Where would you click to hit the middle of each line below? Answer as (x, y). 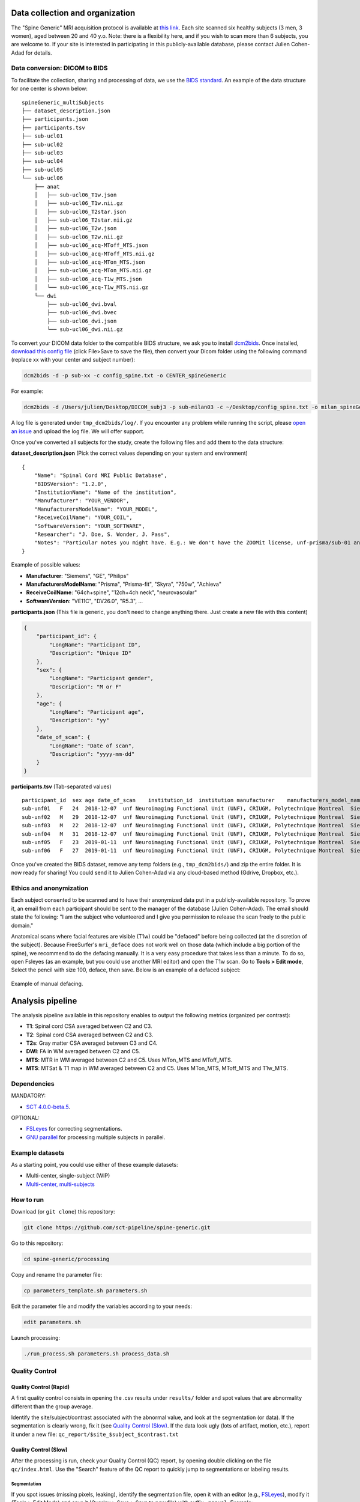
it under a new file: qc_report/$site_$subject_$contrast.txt (95, 1434)
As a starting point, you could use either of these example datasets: (94, 1164)
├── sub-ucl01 (42, 136)
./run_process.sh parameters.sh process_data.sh (97, 1354)
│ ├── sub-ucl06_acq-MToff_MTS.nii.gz (94, 254)
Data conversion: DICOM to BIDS (59, 68)
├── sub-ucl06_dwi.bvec (82, 313)
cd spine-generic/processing (67, 1259)
